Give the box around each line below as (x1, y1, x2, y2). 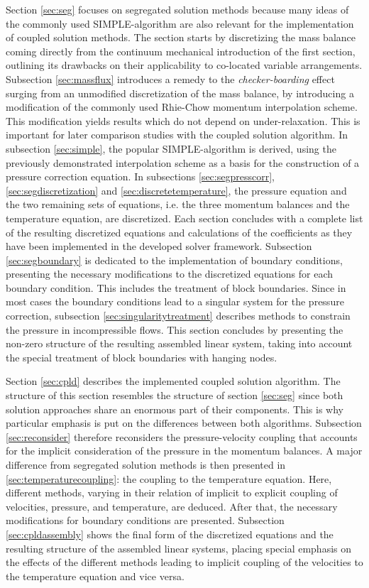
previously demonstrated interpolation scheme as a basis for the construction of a (6, 155, 360, 170)
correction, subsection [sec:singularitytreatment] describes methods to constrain (6, 308, 351, 323)
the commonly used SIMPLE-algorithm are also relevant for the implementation (6, 16, 354, 31)
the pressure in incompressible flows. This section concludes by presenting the (6, 322, 343, 337)
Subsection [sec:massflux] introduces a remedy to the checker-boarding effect (6, 71, 335, 86)
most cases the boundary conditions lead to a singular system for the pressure (6, 294, 344, 309)
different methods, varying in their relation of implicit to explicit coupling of (6, 485, 338, 500)
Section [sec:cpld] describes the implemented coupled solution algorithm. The (6, 374, 341, 388)
